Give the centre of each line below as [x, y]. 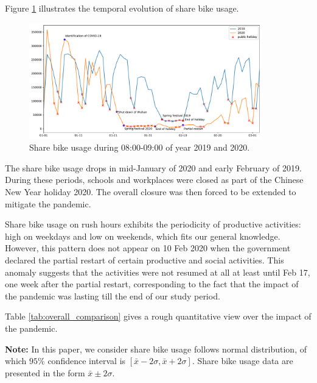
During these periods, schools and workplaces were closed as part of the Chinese [154, 180]
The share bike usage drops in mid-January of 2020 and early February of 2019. [153, 167]
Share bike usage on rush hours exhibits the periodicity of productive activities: [153, 224]
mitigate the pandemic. [48, 203]
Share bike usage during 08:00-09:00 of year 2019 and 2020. [140, 147]
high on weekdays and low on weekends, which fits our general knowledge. [143, 236]
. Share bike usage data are [242, 361]
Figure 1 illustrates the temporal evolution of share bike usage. [122, 8]
